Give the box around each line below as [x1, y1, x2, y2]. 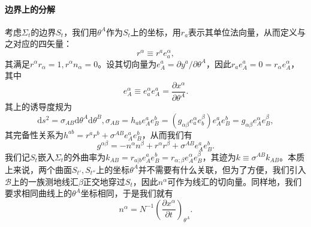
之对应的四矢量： [5, 37, 72, 50]
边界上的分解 [5, 2, 55, 15]
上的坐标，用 [130, 25, 181, 38]
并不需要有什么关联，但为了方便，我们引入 [138, 163, 306, 175]
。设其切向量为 [98, 57, 157, 70]
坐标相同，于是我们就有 [80, 187, 173, 199]
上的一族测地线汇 [11, 175, 78, 187]
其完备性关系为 [5, 128, 64, 141]
